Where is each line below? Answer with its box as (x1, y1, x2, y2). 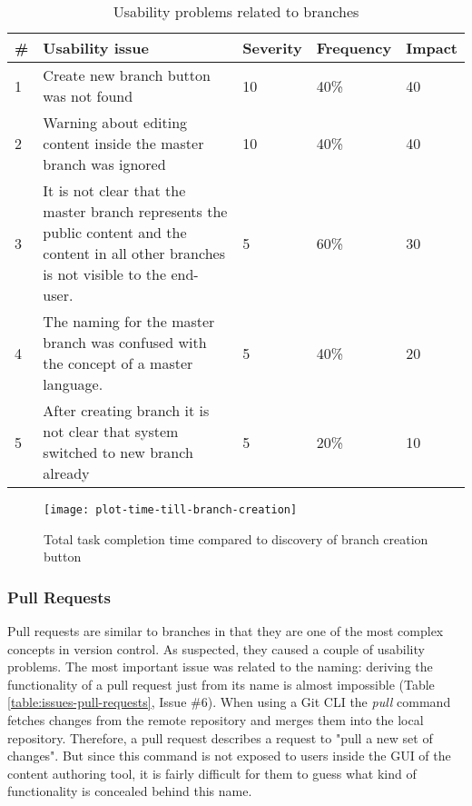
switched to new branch (43, 442, 193, 463)
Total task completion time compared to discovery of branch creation (44, 529, 428, 548)
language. (43, 373, 103, 394)
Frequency (316, 37, 392, 58)
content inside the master (43, 133, 204, 154)
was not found (43, 85, 133, 106)
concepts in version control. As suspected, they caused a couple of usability (7, 639, 425, 658)
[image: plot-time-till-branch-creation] (44, 503, 298, 516)
